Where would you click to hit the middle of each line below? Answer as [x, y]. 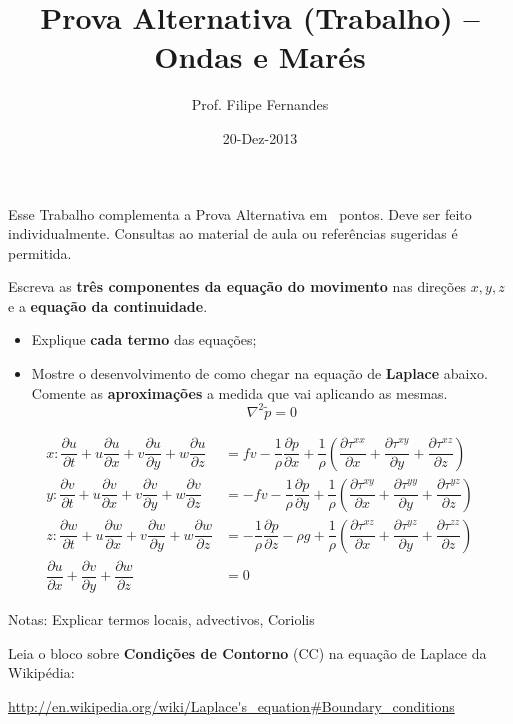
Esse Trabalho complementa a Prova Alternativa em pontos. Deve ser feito [240, 213]
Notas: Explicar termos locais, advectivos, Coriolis [161, 618]
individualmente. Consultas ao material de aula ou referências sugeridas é [233, 233]
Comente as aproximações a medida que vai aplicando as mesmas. [239, 392]
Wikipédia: [41, 672]
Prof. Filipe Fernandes [260, 104]
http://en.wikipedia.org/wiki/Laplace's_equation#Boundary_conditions [231, 705]
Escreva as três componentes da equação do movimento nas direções [237, 286]
